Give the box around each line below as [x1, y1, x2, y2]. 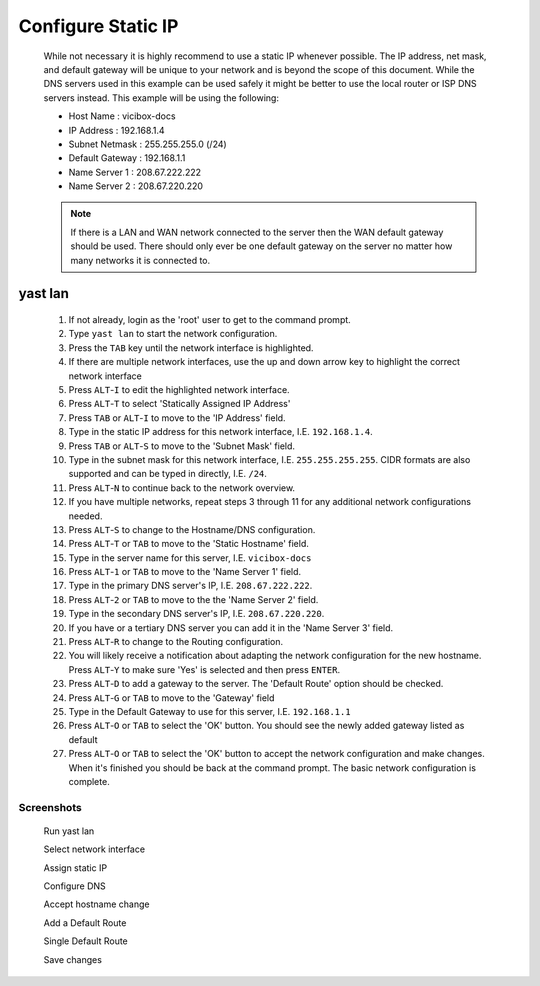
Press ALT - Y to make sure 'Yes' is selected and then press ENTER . [68, 663, 340, 675]
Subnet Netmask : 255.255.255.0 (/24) [68, 138, 227, 150]
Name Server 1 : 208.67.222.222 [68, 166, 202, 178]
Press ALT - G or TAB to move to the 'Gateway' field [68, 691, 275, 704]
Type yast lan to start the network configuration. [68, 328, 278, 340]
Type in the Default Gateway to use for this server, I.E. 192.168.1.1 [68, 705, 351, 717]
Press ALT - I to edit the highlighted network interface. [68, 383, 290, 395]
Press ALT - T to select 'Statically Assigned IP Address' [68, 398, 291, 410]
